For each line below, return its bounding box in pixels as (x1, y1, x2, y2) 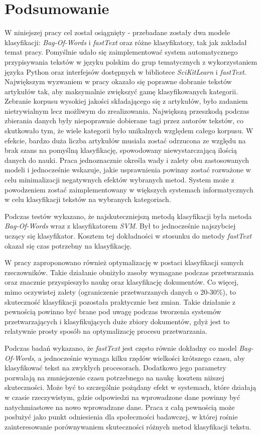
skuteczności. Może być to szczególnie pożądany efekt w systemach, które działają (5, 382, 256, 392)
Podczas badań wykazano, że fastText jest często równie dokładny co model (5, 342, 237, 353)
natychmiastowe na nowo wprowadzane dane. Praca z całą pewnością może (5, 401, 235, 412)
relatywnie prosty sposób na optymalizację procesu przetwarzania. (5, 326, 207, 336)
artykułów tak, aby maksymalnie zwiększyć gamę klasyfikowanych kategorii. (5, 86, 238, 96)
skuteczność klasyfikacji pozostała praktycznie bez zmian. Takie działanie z (5, 296, 236, 307)
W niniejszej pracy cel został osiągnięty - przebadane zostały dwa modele (5, 27, 230, 38)
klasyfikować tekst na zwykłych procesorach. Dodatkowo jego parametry (5, 362, 226, 373)
